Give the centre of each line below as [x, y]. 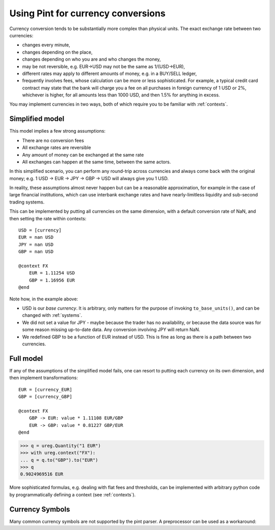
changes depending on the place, [57, 52]
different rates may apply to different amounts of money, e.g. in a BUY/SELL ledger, [109, 73]
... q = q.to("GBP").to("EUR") [59, 460]
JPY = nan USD [36, 244]
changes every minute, [46, 45]
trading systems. [27, 202]
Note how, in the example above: [44, 299]
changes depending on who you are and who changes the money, [92, 59]
